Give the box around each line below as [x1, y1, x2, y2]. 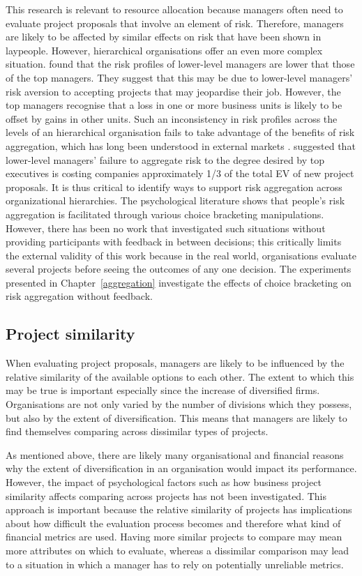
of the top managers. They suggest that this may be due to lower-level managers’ [6, 70, 353, 84]
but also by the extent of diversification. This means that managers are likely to [6, 410, 347, 425]
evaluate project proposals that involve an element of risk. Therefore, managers [6, 15, 344, 30]
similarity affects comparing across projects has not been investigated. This [6, 488, 327, 503]
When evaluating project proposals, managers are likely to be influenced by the [6, 356, 345, 370]
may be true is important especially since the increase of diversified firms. [6, 383, 320, 397]
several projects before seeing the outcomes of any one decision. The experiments [6, 262, 352, 276]
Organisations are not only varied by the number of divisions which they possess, [6, 397, 352, 411]
